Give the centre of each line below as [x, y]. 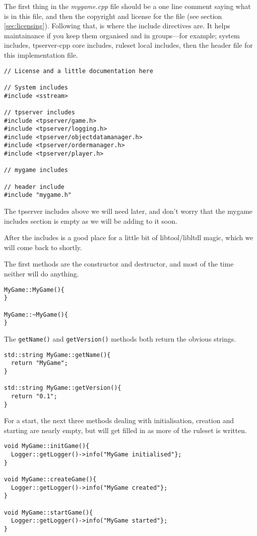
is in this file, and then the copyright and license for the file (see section [113, 16]
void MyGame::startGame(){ [48, 512]
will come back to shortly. [43, 247]
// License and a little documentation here [79, 71]
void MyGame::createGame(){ [50, 479]
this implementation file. [41, 54]
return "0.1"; [34, 396]
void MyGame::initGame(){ [47, 446]
